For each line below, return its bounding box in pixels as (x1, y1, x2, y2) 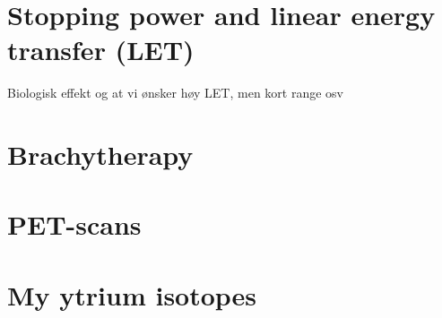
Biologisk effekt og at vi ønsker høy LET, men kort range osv (7, 83, 344, 102)
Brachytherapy (7, 136, 194, 173)
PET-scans (7, 206, 142, 243)
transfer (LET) (7, 31, 195, 68)
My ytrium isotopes (7, 276, 257, 313)
